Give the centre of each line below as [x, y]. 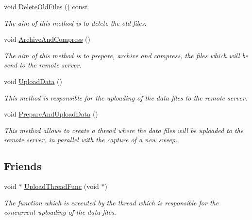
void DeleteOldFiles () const [46, 6]
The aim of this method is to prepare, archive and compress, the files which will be [126, 55]
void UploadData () [33, 81]
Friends [23, 166]
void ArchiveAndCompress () [47, 39]
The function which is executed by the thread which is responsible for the [111, 202]
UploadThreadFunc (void [62, 186]
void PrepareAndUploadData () [51, 114]
